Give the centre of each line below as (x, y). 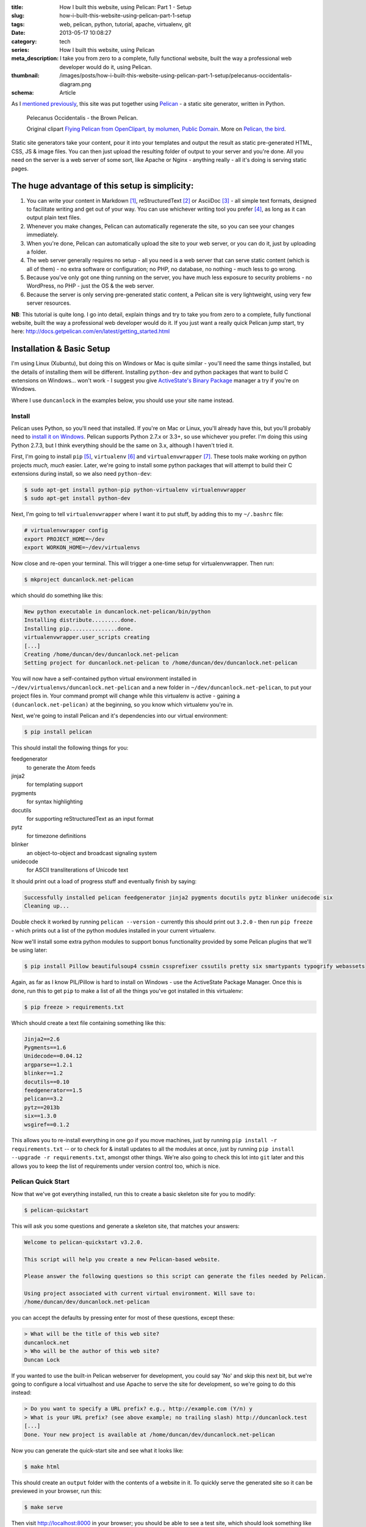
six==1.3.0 (40, 1116)
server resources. (49, 303)
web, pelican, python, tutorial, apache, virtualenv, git (125, 24)
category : (24, 41)
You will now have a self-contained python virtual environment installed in (104, 679)
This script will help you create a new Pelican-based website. (122, 1259)
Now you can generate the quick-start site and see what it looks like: (98, 1450)
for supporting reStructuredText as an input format (90, 819)
